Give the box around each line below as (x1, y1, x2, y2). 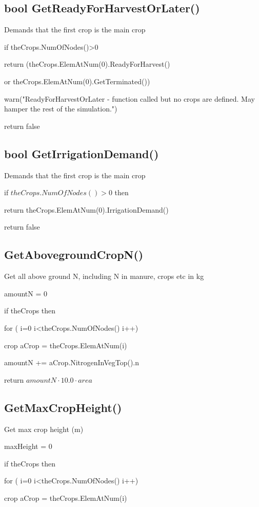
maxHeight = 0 (4, 441, 52, 452)
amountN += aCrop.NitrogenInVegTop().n (4, 357, 140, 368)
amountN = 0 (4, 288, 47, 298)
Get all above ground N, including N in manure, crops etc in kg (4, 271, 204, 281)
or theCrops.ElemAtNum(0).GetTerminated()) (4, 76, 150, 86)
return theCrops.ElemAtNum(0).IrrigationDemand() (4, 204, 169, 215)
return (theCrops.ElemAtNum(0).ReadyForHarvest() (4, 59, 170, 69)
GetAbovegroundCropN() (4, 247, 144, 262)
